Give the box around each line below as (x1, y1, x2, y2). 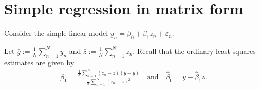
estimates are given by (4, 57, 75, 67)
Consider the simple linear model (4, 28, 108, 39)
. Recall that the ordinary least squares (133, 45, 256, 56)
